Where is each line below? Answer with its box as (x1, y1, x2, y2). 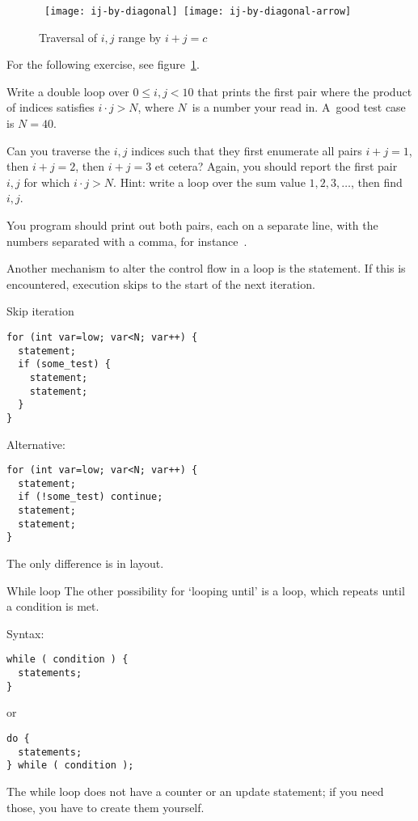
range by (118, 28, 162, 45)
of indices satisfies (6, 99, 95, 116)
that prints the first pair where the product (197, 83, 412, 99)
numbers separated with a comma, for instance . (6, 232, 247, 249)
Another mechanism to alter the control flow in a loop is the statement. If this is (6, 260, 406, 277)
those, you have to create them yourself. (6, 798, 205, 815)
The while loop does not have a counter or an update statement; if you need (6, 783, 384, 799)
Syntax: (6, 624, 44, 641)
